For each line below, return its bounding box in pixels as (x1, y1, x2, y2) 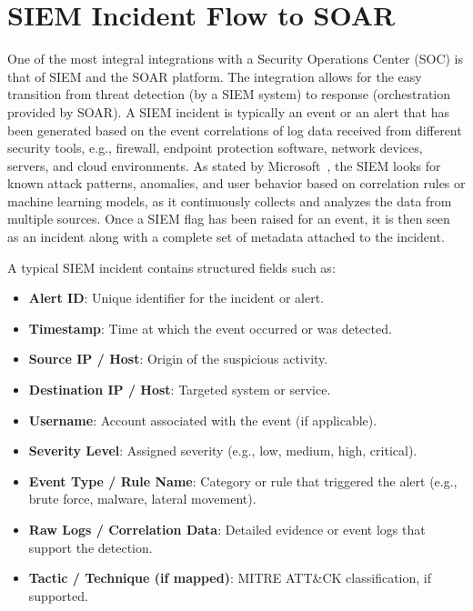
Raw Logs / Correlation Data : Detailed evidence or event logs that (28, 520, 426, 538)
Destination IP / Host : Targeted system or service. (28, 380, 331, 399)
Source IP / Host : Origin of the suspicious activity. (28, 349, 328, 368)
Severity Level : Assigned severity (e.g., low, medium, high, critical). (28, 441, 418, 460)
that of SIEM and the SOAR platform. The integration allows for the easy (7, 66, 422, 85)
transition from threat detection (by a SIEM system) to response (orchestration (7, 85, 451, 104)
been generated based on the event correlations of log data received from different (7, 120, 462, 139)
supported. (28, 586, 88, 605)
